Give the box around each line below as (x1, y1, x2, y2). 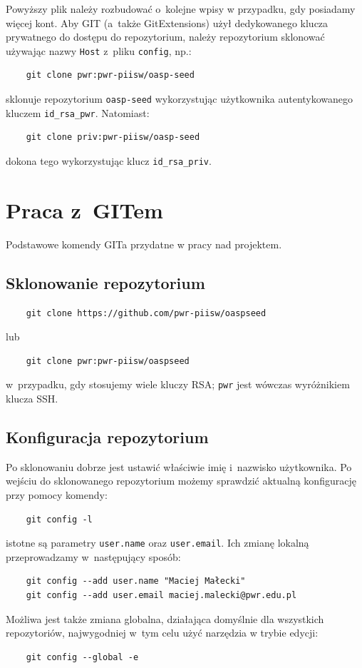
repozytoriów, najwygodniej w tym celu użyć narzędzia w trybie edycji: (6, 625, 319, 640)
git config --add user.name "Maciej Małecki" (26, 576, 246, 587)
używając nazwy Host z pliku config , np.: (6, 43, 192, 58)
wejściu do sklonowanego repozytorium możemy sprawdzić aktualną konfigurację (6, 473, 356, 488)
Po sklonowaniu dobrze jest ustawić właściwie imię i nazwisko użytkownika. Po (6, 459, 352, 474)
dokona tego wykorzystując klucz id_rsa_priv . (6, 153, 212, 168)
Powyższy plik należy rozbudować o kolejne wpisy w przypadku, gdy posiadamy (6, 1, 356, 16)
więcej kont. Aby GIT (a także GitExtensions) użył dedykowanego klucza (6, 15, 329, 30)
